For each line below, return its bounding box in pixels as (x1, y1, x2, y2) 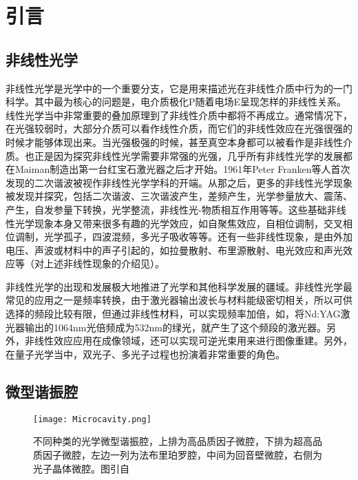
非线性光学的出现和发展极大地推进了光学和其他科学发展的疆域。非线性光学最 (6, 279, 352, 293)
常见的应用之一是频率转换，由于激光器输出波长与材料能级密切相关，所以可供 (6, 293, 352, 307)
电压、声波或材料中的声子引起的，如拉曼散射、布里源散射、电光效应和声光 (6, 242, 343, 257)
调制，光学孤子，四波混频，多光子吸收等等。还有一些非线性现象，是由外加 (14, 229, 352, 244)
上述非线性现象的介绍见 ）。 (43, 256, 165, 271)
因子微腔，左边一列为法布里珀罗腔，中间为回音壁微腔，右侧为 (42, 447, 322, 461)
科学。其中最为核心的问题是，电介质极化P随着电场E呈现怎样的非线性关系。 (6, 94, 347, 109)
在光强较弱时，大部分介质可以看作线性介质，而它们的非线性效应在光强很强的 (6, 121, 352, 136)
